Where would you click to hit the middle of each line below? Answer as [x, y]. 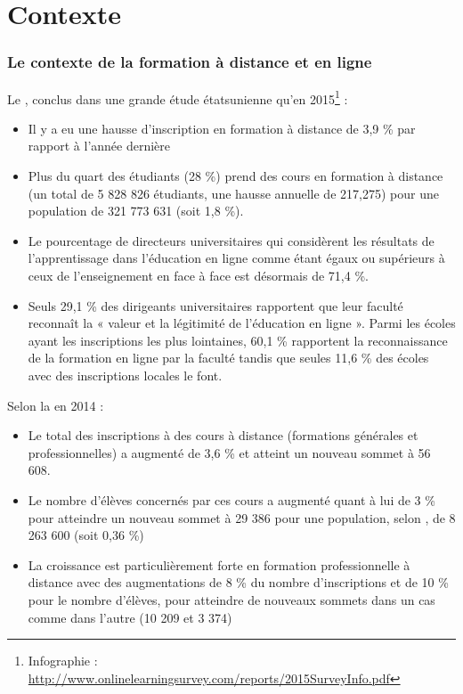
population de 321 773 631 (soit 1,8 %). [136, 211]
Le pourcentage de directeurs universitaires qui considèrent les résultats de [231, 240]
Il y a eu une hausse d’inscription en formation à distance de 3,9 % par [222, 128]
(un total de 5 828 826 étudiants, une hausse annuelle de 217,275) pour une [233, 193]
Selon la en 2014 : [56, 405]
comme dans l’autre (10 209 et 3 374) [130, 617]
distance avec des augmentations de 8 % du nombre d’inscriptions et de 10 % [238, 582]
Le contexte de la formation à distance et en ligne [190, 62]
